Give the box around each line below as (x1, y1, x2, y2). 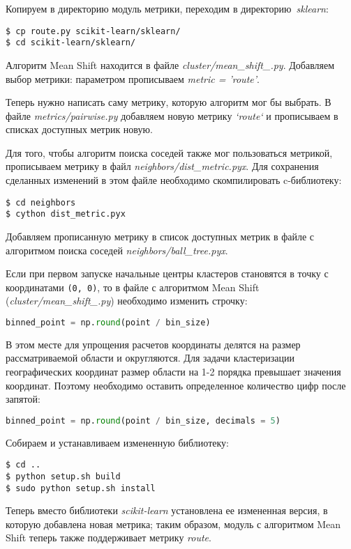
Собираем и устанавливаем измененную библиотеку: (6, 435, 229, 449)
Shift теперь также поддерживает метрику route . (6, 530, 211, 545)
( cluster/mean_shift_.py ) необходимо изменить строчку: (6, 293, 248, 308)
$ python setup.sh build (6, 471, 121, 481)
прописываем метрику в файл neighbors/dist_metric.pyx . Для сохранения (6, 159, 319, 173)
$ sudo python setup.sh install (6, 483, 156, 493)
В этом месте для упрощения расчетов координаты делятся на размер (6, 337, 301, 351)
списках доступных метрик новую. (6, 122, 153, 137)
